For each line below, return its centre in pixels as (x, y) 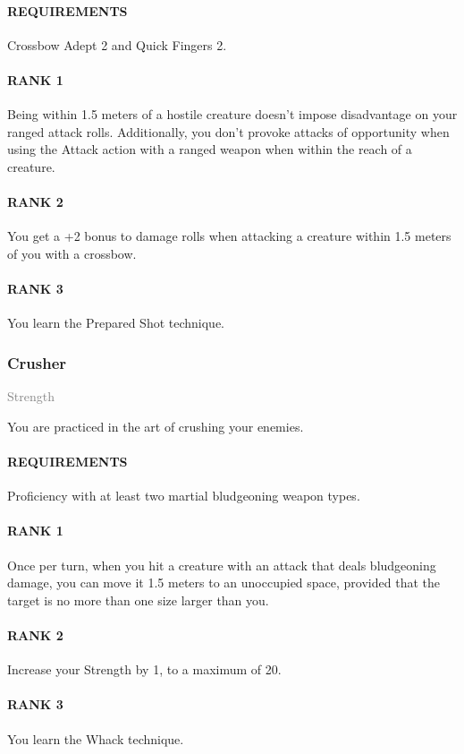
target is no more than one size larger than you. (138, 600)
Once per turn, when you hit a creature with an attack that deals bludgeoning (222, 565)
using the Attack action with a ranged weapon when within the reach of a (210, 149)
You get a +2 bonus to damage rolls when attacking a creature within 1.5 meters (229, 236)
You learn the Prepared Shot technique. (116, 323)
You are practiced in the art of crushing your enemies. (156, 426)
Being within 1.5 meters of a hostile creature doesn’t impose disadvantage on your (232, 114)
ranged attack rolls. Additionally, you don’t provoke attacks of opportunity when (228, 131)
